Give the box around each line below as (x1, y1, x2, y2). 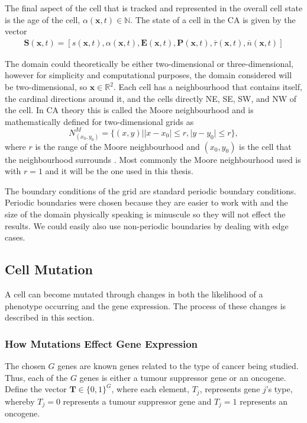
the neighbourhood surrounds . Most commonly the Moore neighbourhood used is (5, 153, 301, 165)
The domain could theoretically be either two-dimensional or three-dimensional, (5, 57, 293, 69)
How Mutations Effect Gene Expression (5, 336, 198, 351)
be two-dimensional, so (5, 81, 87, 92)
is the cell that (239, 140, 292, 152)
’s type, (266, 383, 293, 395)
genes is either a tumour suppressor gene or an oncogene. (79, 371, 286, 383)
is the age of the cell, (5, 13, 80, 25)
